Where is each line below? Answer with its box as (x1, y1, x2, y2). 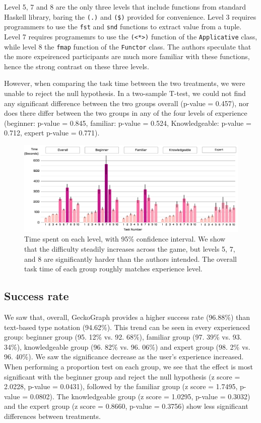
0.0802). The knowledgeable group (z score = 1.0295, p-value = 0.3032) (30, 391, 250, 401)
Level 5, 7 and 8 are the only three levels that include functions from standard (4, 2, 246, 12)
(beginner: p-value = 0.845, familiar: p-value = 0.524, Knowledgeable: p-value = (4, 117, 251, 128)
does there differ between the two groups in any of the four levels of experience (4, 108, 247, 118)
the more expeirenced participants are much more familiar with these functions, (4, 51, 250, 62)
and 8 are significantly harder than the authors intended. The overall (24, 253, 237, 264)
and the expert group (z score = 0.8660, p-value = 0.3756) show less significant (4, 401, 248, 411)
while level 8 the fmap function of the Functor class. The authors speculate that (4, 41, 251, 52)
